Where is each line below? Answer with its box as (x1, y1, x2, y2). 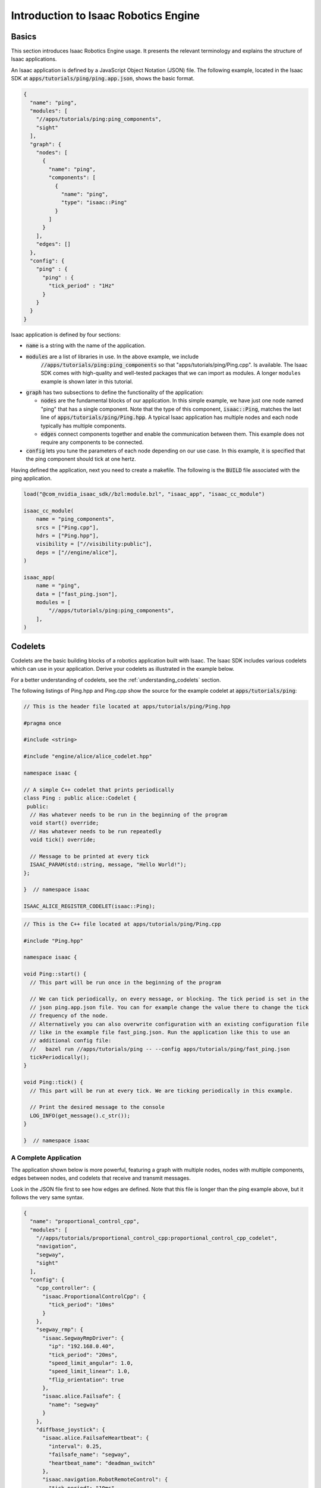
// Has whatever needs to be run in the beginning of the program (30, 811, 228, 818)
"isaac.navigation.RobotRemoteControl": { (42, 1476, 168, 1483)
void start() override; (30, 820, 99, 827)
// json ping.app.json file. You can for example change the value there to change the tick (30, 1004, 309, 1011)
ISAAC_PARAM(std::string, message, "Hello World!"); (30, 861, 187, 868)
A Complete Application (11, 1153, 81, 1162)
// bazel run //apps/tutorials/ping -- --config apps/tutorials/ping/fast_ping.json (30, 1045, 291, 1052)
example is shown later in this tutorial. (40, 378, 133, 385)
